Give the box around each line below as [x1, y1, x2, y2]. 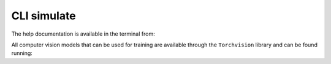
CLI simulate [11, 9, 76, 22]
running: [11, 50, 33, 57]
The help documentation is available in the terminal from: [11, 30, 156, 37]
